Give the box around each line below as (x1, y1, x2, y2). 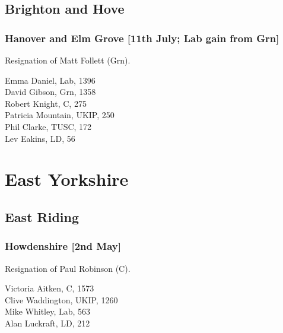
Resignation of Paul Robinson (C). (5, 262, 131, 274)
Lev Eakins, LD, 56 (5, 132, 75, 144)
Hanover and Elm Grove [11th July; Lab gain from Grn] (5, 30, 279, 45)
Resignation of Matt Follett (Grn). (5, 54, 131, 66)
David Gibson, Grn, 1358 (5, 85, 96, 98)
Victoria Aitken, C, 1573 (5, 282, 94, 294)
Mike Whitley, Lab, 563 (5, 305, 91, 318)
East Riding (5, 207, 80, 226)
